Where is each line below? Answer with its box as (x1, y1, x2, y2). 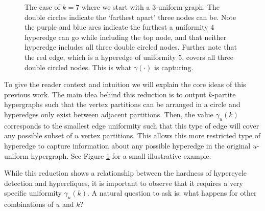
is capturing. (154, 61, 194, 72)
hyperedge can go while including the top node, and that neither (25, 31, 227, 42)
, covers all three (182, 51, 234, 62)
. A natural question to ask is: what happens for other (87, 187, 257, 198)
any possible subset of (4, 130, 73, 141)
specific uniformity (4, 187, 62, 198)
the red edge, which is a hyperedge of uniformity (25, 51, 176, 62)
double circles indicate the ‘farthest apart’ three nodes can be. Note (25, 11, 236, 22)
